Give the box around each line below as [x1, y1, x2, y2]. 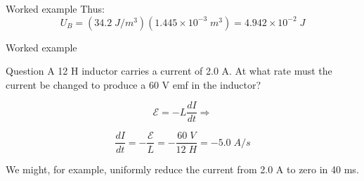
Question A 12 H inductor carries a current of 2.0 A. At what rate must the [6, 63, 332, 78]
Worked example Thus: [6, 1, 105, 15]
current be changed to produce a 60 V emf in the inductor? [6, 77, 261, 92]
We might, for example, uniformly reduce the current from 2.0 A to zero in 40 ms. [6, 161, 359, 176]
